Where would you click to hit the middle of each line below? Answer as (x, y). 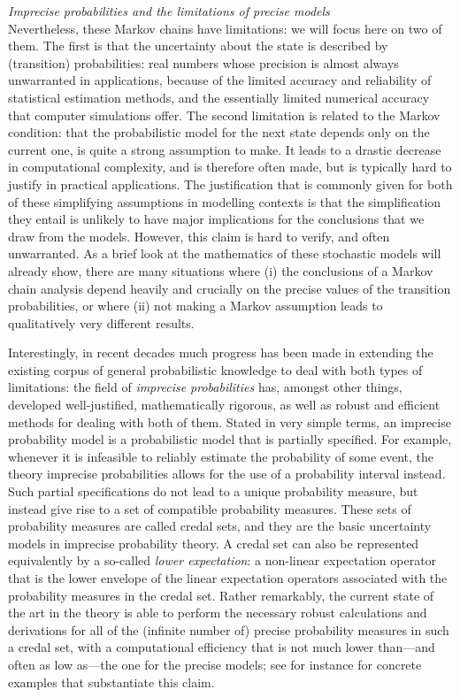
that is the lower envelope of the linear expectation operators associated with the (228, 578)
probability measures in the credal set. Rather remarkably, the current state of (221, 595)
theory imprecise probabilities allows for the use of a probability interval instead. (227, 474)
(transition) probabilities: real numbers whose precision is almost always (203, 62)
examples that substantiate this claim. (111, 682)
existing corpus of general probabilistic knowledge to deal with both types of (215, 369)
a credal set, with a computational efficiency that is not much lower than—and (222, 647)
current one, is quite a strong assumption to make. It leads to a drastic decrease (225, 149)
